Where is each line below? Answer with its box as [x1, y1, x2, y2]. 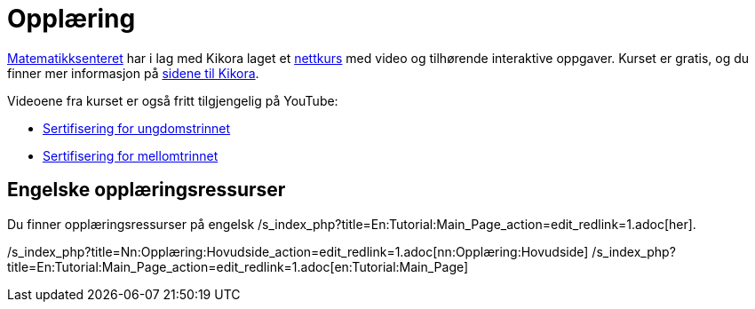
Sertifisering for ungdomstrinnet [43, 120, 231, 136]
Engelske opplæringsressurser [7, 178, 286, 202]
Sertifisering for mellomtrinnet [43, 147, 219, 163]
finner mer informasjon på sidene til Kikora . [7, 65, 259, 81]
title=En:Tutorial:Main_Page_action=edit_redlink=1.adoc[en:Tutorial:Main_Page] [7, 258, 469, 274]
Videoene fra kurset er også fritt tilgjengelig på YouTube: [7, 92, 338, 108]
